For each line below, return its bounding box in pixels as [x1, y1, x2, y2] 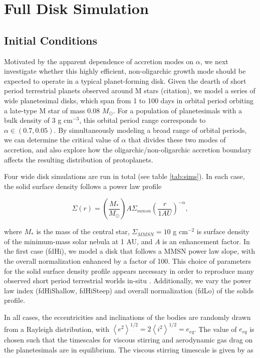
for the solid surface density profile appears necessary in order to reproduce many [4, 265, 254, 276]
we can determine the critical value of [4, 134, 119, 145]
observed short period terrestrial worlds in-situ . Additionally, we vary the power [4, 275, 251, 286]
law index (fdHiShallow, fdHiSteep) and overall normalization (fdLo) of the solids [4, 285, 254, 295]
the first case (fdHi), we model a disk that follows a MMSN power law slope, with [4, 246, 255, 256]
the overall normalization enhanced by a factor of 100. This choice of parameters [4, 256, 251, 266]
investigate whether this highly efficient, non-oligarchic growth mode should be [4, 66, 246, 76]
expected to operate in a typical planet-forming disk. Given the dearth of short [4, 75, 246, 86]
